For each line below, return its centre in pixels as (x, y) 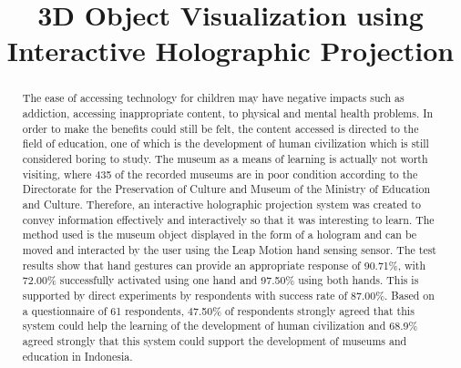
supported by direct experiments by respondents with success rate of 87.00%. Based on (228, 295)
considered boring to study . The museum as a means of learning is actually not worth (225, 158)
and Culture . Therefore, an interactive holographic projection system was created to (221, 204)
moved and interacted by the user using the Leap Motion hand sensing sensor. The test (229, 249)
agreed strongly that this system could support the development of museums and (215, 340)
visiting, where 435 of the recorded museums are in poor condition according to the (220, 174)
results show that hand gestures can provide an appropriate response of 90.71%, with (224, 265)
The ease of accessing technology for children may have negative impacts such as (213, 98)
